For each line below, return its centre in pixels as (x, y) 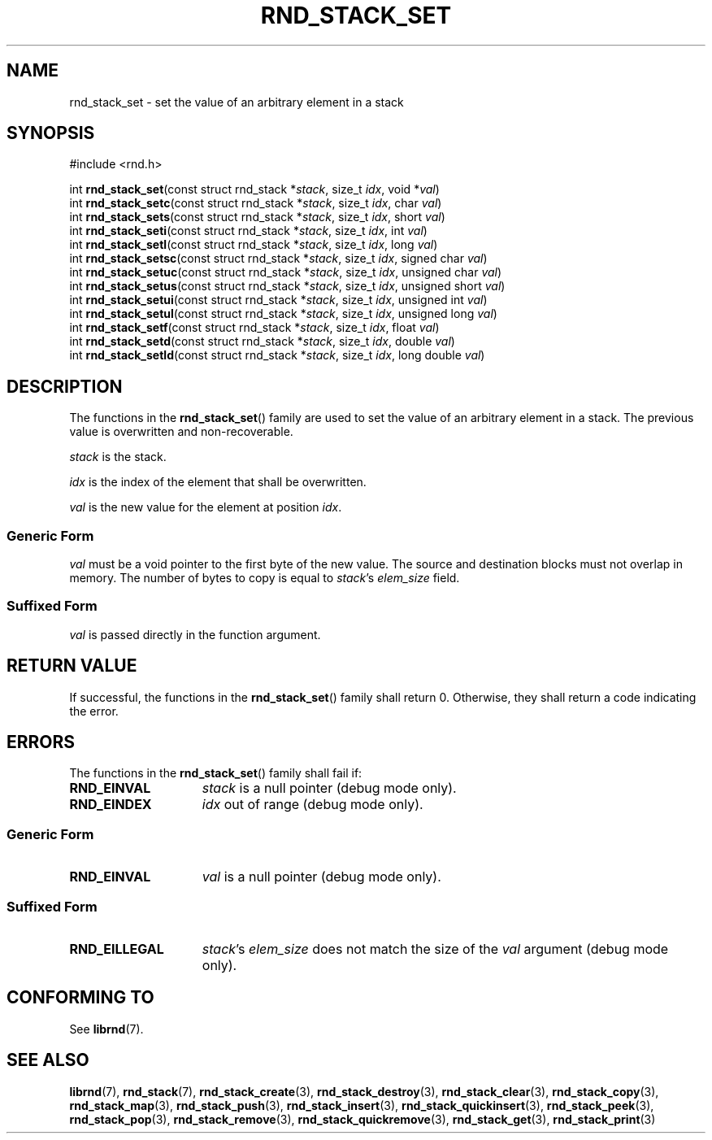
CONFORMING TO (80, 998)
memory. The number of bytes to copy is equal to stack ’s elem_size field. (265, 578)
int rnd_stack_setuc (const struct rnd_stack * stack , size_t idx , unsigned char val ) (286, 272)
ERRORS (41, 742)
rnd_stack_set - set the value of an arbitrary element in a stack (237, 102)
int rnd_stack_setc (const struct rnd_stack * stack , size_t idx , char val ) (256, 203)
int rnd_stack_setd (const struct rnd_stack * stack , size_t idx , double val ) (262, 342)
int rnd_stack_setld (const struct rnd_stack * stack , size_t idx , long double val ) (277, 355)
